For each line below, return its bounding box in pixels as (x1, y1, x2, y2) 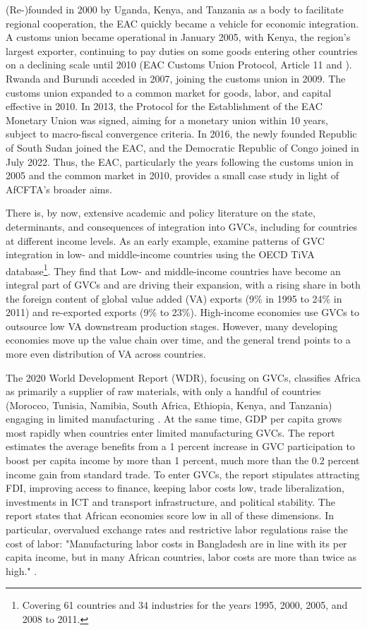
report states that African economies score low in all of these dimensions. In (6, 508, 334, 523)
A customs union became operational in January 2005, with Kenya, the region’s (6, 30, 351, 44)
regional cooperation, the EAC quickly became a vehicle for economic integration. (6, 16, 359, 30)
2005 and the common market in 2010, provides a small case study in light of (6, 168, 339, 183)
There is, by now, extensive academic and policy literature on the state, (6, 205, 315, 220)
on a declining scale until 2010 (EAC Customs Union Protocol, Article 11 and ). (6, 57, 352, 72)
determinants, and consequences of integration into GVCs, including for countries (6, 219, 358, 234)
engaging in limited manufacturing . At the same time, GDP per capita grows (6, 411, 342, 426)
